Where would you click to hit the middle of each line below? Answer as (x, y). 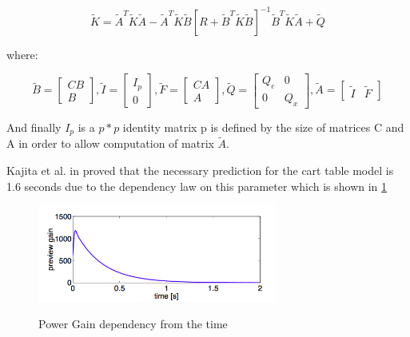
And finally (34, 127)
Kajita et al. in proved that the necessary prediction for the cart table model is (200, 170)
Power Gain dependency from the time (133, 324)
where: (22, 54)
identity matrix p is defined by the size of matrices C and (263, 127)
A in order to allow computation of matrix (110, 143)
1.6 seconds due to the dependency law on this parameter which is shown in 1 (197, 186)
